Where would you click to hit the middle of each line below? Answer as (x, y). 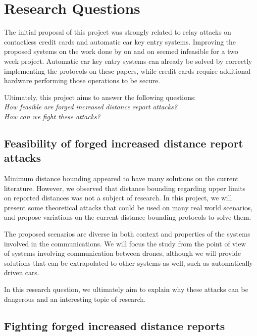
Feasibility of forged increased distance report (124, 143)
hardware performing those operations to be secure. (82, 80)
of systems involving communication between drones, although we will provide (123, 253)
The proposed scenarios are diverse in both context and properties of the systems (127, 234)
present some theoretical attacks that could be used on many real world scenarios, (128, 207)
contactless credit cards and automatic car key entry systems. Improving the (120, 41)
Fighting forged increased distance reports (115, 325)
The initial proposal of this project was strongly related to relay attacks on (118, 32)
